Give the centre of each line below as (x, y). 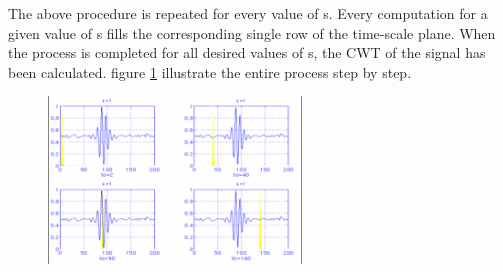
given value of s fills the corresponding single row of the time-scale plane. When (252, 32)
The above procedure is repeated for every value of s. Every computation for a (248, 13)
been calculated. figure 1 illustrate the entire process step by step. (210, 71)
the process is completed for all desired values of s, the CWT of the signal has (247, 52)
